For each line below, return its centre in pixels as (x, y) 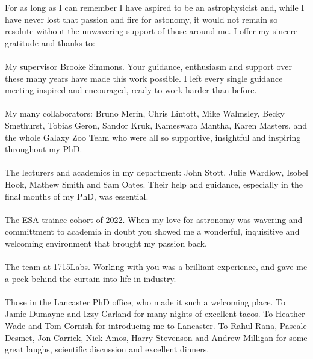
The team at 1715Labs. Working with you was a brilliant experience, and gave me (156, 267)
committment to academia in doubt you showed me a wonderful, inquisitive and (152, 231)
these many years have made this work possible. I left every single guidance (144, 78)
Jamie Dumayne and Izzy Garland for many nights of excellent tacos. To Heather (155, 314)
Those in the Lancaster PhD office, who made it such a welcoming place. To (145, 302)
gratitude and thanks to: (50, 42)
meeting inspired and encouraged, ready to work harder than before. (131, 90)
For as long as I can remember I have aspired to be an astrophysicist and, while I (155, 7)
